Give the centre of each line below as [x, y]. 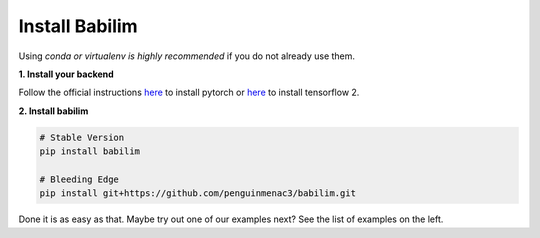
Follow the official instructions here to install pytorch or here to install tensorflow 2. [189, 92]
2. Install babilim [53, 111]
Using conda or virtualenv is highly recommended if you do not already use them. [186, 56]
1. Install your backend [66, 74]
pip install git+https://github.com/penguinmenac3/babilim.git [198, 193]
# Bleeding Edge [79, 179]
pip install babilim [89, 151]
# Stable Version [82, 137]
